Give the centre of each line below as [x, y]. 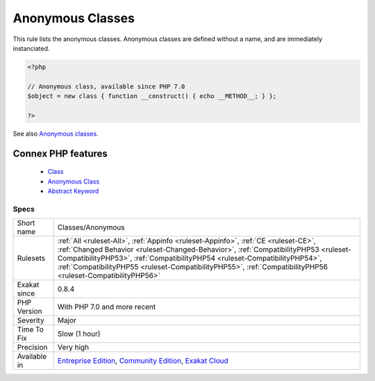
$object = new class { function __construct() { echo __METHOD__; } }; [152, 96]
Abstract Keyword [73, 191]
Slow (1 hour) [79, 334]
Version [30, 311]
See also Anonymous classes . [56, 133]
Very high [73, 348]
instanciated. [31, 48]
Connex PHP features [60, 153]
